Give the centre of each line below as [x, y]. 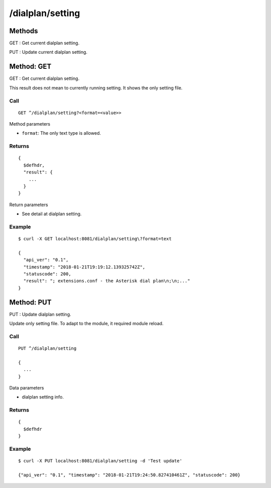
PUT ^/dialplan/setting [47, 349]
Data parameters [27, 388]
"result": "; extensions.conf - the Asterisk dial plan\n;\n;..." [107, 281]
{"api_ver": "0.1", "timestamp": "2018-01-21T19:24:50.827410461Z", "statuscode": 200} [129, 475]
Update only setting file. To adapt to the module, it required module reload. [86, 324]
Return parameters [29, 205]
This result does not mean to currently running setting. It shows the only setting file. [96, 87]
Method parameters [30, 124]
